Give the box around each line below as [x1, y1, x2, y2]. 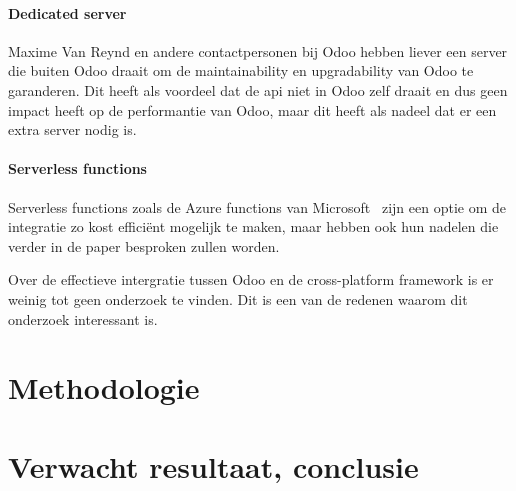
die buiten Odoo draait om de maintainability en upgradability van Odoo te [8, 60, 474, 81]
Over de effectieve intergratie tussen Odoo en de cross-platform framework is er [8, 269, 494, 290]
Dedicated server [8, 2, 127, 23]
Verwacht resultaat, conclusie [8, 445, 419, 486]
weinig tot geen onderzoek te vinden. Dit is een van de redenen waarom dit [8, 288, 468, 309]
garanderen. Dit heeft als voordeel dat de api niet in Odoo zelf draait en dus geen [8, 79, 508, 100]
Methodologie [8, 367, 200, 408]
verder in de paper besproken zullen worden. [8, 235, 280, 256]
